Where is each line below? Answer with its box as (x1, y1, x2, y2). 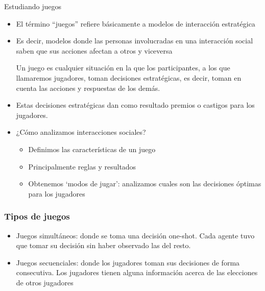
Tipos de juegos (4, 210, 70, 223)
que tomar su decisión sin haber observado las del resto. (16, 240, 191, 251)
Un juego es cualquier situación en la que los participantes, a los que (16, 62, 230, 73)
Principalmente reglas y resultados (28, 161, 136, 172)
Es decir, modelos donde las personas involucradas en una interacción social (16, 35, 253, 46)
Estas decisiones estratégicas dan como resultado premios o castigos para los (16, 100, 255, 110)
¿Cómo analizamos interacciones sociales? (16, 127, 146, 137)
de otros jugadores (16, 277, 74, 287)
